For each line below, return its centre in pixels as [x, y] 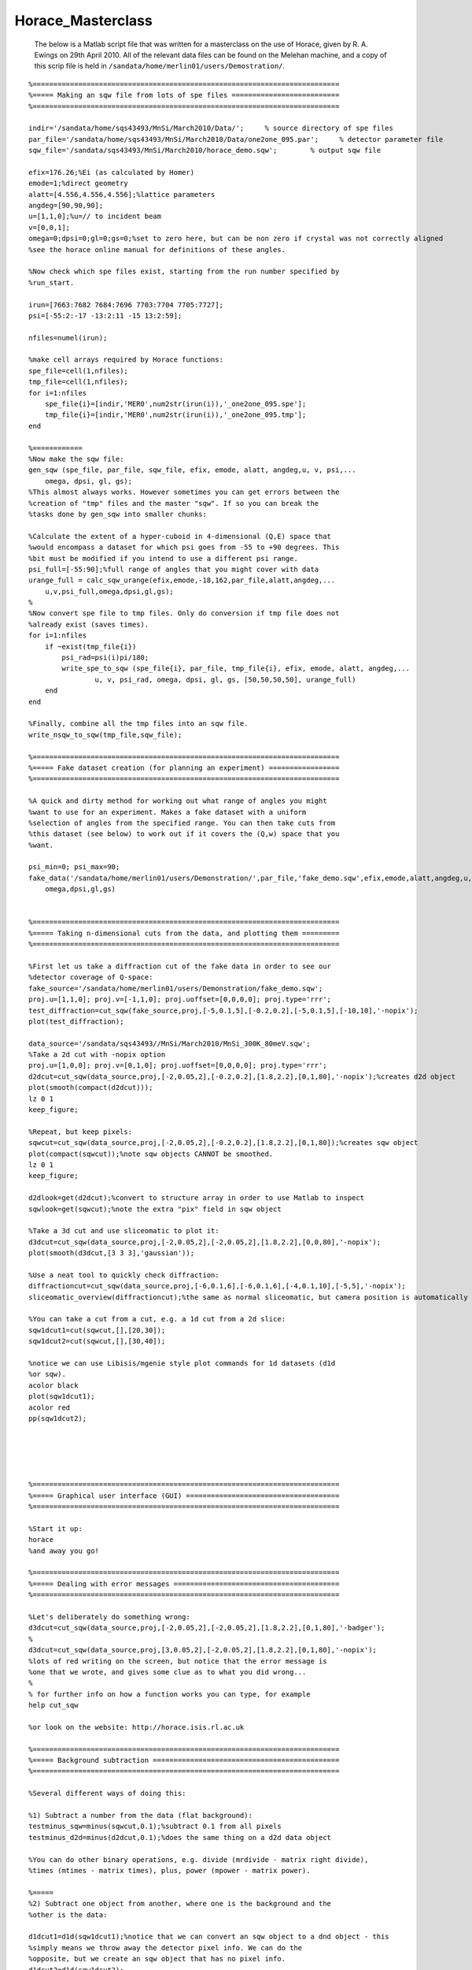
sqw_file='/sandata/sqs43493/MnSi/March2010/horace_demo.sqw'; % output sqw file [205, 151]
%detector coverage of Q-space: [91, 978]
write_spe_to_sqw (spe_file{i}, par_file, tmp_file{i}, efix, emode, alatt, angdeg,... [236, 669]
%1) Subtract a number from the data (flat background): [141, 1816]
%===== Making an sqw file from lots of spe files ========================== [184, 95]
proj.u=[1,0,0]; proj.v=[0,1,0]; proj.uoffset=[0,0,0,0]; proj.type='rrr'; [178, 1065]
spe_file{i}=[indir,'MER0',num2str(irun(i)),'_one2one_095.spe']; [175, 404]
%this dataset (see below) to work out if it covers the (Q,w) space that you [184, 834]
